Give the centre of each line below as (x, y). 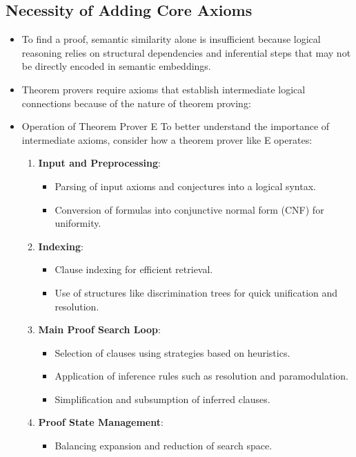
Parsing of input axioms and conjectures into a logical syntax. (185, 186)
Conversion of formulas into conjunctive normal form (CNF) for (189, 209)
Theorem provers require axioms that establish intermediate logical (164, 89)
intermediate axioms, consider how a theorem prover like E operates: (167, 139)
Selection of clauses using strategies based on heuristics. (172, 352)
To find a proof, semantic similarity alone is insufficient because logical (171, 39)
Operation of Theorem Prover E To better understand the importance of (176, 126)
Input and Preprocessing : (99, 163)
